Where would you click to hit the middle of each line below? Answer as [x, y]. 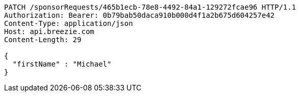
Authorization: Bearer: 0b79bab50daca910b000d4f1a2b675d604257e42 [140, 15]
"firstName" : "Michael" [62, 64]
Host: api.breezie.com [49, 31]
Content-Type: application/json [69, 23]
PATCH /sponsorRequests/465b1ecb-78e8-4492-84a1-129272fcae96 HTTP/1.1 [150, 7]
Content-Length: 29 [43, 40]
